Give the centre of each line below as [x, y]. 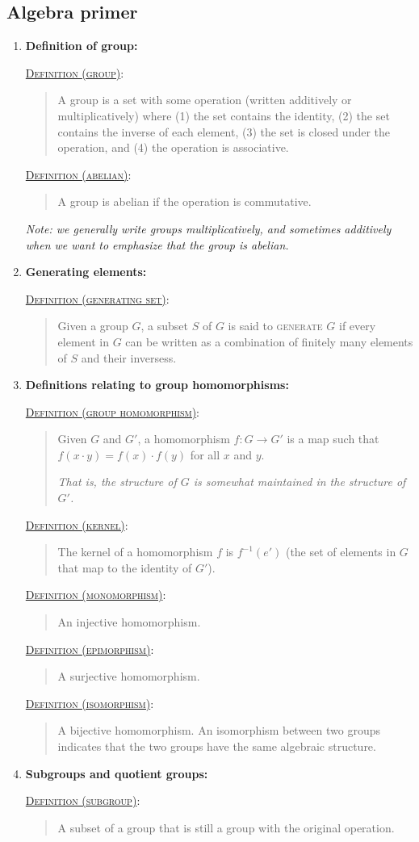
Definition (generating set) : [97, 298]
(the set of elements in [341, 552]
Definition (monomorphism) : [96, 595]
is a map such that [333, 439]
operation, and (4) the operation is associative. [173, 147]
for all [205, 454]
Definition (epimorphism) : [90, 649]
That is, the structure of [117, 482]
